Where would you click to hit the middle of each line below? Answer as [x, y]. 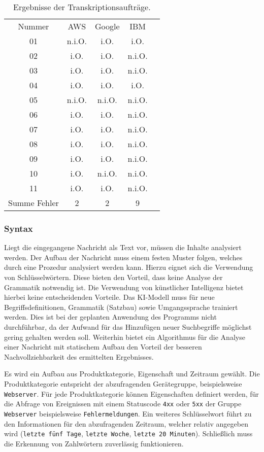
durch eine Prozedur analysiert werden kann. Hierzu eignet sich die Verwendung [129, 267]
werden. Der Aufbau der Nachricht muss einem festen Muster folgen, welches [123, 257]
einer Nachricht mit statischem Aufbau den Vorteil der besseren [103, 347]
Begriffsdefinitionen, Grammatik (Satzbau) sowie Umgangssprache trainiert [121, 307]
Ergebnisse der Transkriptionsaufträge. [82, 7]
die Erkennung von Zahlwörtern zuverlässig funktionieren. [94, 443]
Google [107, 26]
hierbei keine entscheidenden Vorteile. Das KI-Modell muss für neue [109, 297]
